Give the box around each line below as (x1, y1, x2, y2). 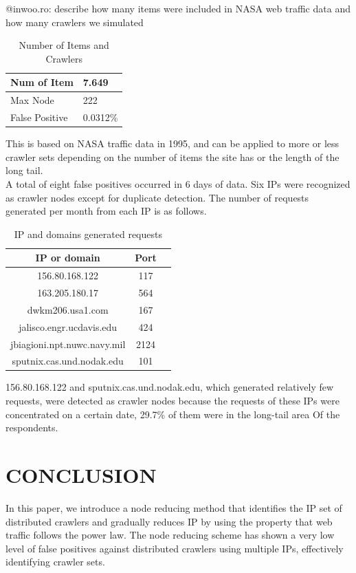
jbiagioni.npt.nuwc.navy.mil (10, 336, 126, 351)
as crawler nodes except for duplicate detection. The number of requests (5, 190, 309, 204)
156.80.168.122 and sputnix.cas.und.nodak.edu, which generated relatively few (5, 380, 334, 394)
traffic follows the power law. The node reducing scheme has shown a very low (5, 528, 335, 542)
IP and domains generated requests (14, 226, 162, 241)
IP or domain (35, 250, 100, 265)
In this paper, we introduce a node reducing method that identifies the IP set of (5, 500, 342, 515)
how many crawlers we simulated (5, 14, 144, 29)
